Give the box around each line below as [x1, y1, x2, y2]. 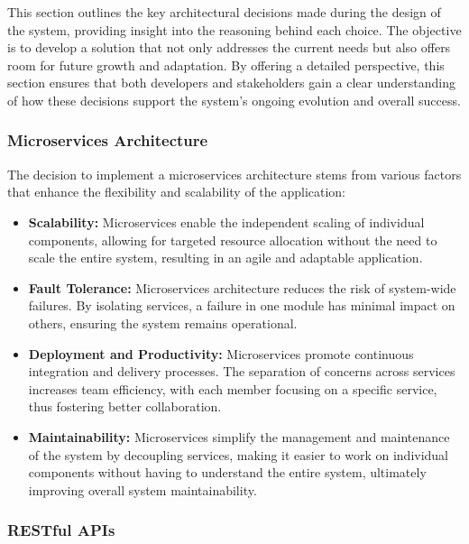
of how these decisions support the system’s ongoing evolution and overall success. [7, 90, 461, 109]
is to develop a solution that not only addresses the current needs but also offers [7, 38, 451, 57]
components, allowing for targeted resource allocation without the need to [28, 230, 437, 249]
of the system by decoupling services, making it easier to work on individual [28, 445, 449, 464]
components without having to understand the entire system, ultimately [28, 463, 427, 482]
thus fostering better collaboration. [28, 397, 222, 416]
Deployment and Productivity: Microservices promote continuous [28, 344, 414, 363]
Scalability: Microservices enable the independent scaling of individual [28, 212, 425, 231]
